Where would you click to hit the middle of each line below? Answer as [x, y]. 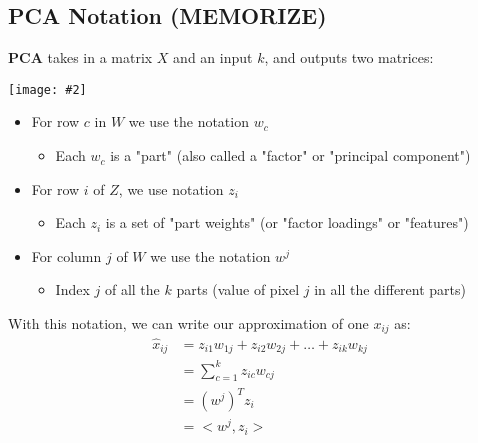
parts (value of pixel [238, 289]
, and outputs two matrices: [349, 57]
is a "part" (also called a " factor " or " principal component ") [290, 155]
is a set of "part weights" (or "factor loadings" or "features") [287, 222]
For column [66, 255]
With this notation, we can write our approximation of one [188, 323]
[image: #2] [47, 89]
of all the [132, 289]
